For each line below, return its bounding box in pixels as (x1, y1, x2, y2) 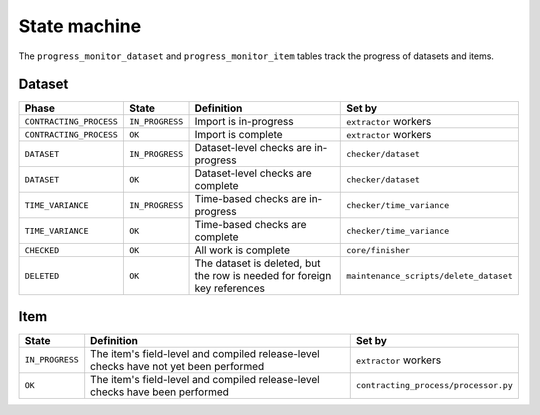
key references (194, 281, 265, 295)
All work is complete (194, 243, 290, 257)
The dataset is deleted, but (194, 256, 321, 270)
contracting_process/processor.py (355, 380, 514, 391)
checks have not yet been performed (90, 359, 265, 373)
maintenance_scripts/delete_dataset (346, 270, 514, 281)
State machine (18, 15, 142, 37)
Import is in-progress (194, 115, 294, 129)
